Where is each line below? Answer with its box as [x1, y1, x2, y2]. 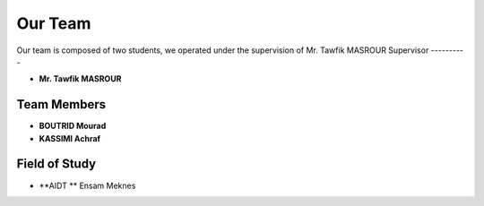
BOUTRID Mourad [39, 121, 107, 132]
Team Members [16, 97, 107, 112]
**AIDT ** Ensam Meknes [39, 180, 136, 191]
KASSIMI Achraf [39, 133, 101, 143]
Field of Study [16, 157, 97, 172]
